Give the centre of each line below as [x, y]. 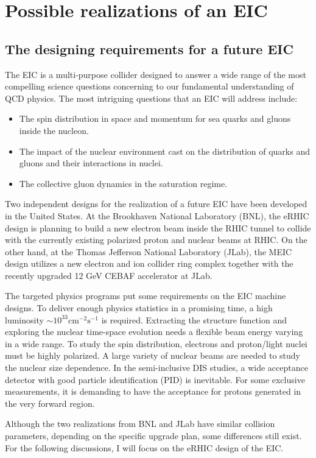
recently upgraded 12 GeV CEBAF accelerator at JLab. [109, 275]
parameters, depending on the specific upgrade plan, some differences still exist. [153, 436]
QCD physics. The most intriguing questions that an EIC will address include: [151, 98]
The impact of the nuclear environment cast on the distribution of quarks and [164, 151]
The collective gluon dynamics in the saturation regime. [123, 183]
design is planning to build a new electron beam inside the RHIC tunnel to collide [158, 227]
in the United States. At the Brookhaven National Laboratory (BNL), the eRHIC [157, 215]
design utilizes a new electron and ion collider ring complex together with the [149, 263]
